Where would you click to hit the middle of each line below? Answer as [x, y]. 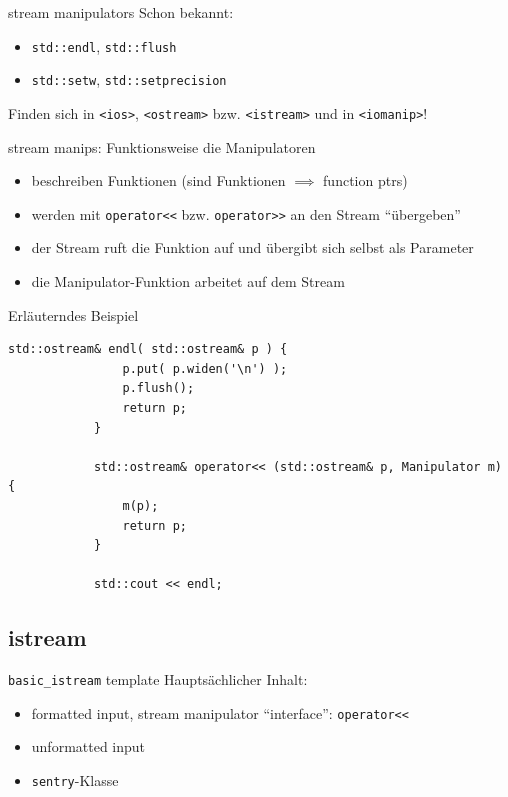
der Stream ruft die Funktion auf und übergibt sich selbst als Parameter [252, 247]
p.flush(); [158, 388]
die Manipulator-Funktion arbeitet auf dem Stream [188, 281]
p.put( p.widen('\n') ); [205, 368]
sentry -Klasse [75, 780]
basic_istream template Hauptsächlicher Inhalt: [158, 679]
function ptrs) [365, 180]
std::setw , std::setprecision [129, 79]
